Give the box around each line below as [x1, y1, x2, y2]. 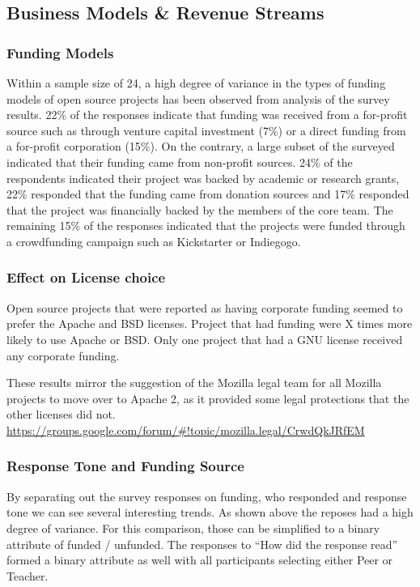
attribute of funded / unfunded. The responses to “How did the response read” [6, 535, 398, 552]
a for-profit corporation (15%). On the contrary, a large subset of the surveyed [6, 138, 395, 155]
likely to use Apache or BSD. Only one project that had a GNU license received [6, 330, 403, 347]
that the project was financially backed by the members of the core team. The [6, 201, 393, 218]
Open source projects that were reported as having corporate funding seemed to [6, 299, 403, 316]
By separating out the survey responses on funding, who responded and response [6, 487, 407, 504]
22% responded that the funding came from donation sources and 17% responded [6, 185, 409, 202]
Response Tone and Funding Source [6, 456, 244, 476]
